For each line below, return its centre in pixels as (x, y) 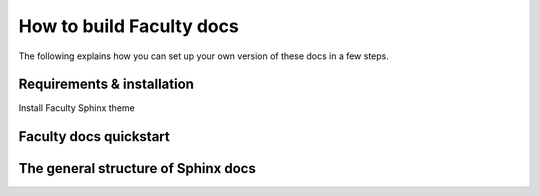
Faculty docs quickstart (94, 136)
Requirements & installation (106, 84)
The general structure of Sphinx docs (137, 168)
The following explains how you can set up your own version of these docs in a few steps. (204, 56)
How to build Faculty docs (128, 26)
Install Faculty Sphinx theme (76, 108)
